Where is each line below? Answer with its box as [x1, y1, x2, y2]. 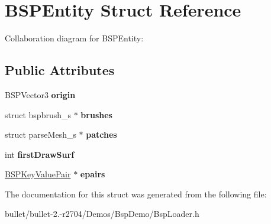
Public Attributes [5, 61, 115, 79]
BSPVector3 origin [5, 88, 76, 100]
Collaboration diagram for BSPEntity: [5, 32, 144, 44]
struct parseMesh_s [5, 128, 76, 141]
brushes [80, 108, 112, 121]
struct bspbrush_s [5, 108, 72, 121]
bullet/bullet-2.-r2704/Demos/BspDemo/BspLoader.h [5, 207, 199, 220]
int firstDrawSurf [5, 148, 75, 160]
